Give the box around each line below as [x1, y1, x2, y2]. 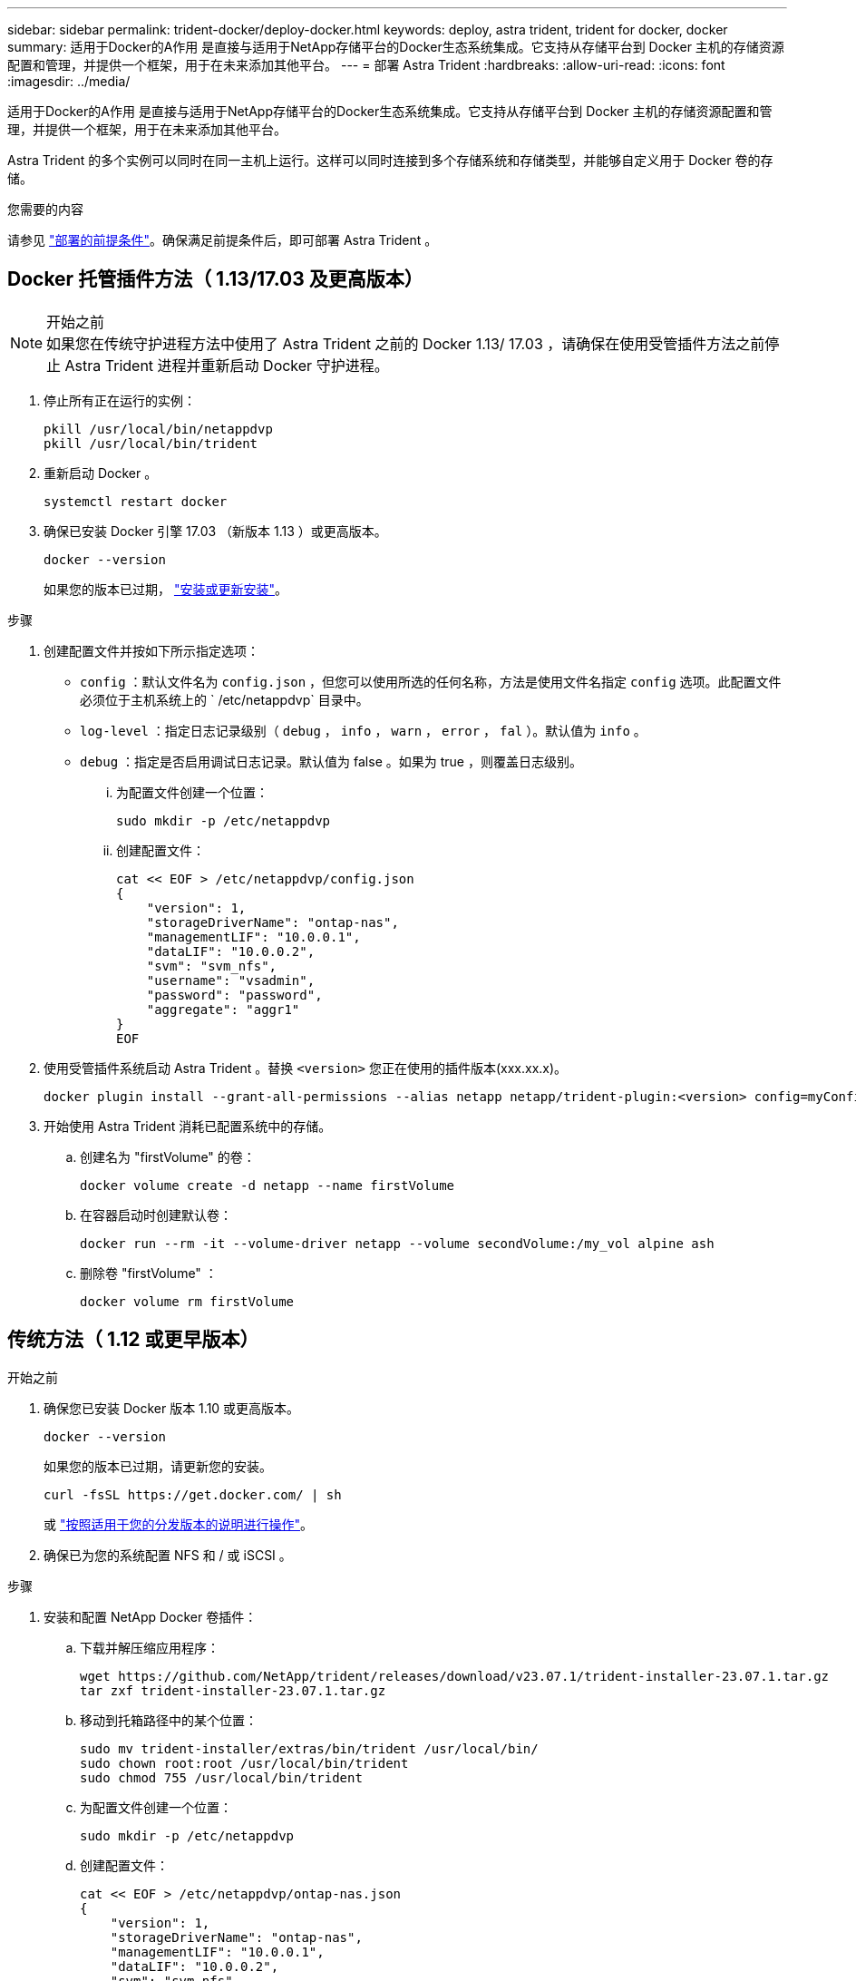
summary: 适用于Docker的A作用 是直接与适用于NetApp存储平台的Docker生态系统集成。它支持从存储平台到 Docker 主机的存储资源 [7, 39, 784, 54]
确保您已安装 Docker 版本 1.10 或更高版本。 [44, 1400, 300, 1416]
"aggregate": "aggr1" [146, 1001, 300, 1017]
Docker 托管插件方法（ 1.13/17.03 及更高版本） [7, 268, 423, 291]
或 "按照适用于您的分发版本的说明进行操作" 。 [44, 1516, 313, 1532]
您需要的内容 [7, 201, 83, 217]
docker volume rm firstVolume [80, 1293, 295, 1309]
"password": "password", [146, 987, 323, 1002]
